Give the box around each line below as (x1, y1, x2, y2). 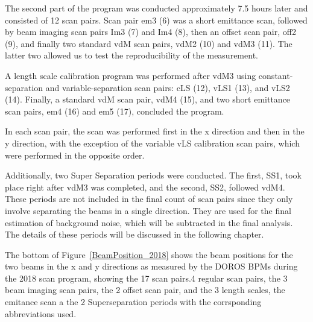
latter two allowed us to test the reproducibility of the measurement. (5, 49, 258, 62)
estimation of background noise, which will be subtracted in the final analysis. (5, 216, 293, 229)
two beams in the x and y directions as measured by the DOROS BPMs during (5, 260, 298, 273)
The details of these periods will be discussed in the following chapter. (5, 228, 264, 241)
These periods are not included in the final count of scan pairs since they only (5, 192, 293, 205)
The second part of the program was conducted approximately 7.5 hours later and (5, 2, 308, 14)
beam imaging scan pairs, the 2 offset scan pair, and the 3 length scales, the (5, 283, 285, 296)
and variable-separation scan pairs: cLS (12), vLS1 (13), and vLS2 (45, 81, 290, 93)
